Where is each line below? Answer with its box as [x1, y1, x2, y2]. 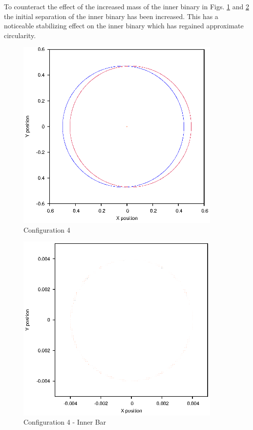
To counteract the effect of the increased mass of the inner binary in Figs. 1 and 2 [4, 1, 249, 11]
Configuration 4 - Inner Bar [23, 417, 106, 427]
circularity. [4, 30, 36, 40]
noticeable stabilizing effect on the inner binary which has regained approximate [4, 21, 244, 31]
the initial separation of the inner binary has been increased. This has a [4, 11, 218, 21]
